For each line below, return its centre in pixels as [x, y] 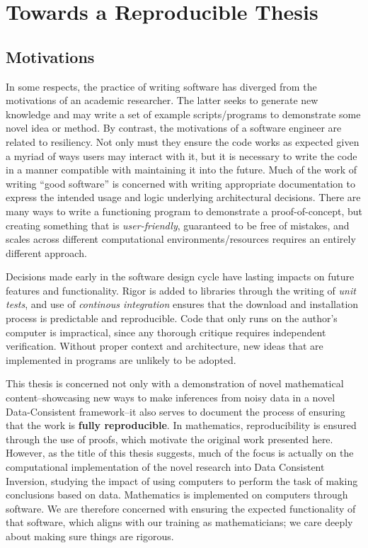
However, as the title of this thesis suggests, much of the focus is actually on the [180, 453]
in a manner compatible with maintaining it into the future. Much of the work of [181, 170]
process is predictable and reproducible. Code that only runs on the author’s [172, 318]
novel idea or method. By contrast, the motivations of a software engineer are [174, 128]
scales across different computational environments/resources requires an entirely [181, 239]
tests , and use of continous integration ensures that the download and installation [182, 304]
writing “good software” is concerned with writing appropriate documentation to [180, 183]
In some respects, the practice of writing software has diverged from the [161, 86]
